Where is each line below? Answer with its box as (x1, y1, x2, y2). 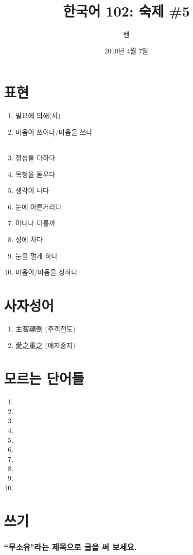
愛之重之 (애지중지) (15, 340, 75, 350)
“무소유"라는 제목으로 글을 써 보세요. (4, 541, 137, 553)
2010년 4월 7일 (105, 45, 148, 55)
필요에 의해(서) (15, 110, 61, 121)
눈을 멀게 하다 (15, 250, 58, 260)
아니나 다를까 (15, 218, 55, 228)
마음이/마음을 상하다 (15, 267, 78, 277)
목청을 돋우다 (15, 169, 55, 179)
